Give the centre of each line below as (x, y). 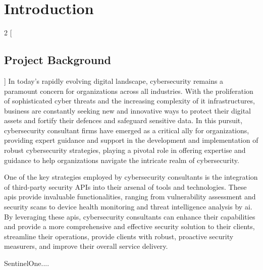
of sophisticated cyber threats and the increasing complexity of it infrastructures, (129, 101)
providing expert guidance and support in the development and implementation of (131, 140)
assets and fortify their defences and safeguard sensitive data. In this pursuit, (123, 120)
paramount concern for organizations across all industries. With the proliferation (129, 91)
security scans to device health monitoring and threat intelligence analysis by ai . (128, 207)
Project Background (58, 60)
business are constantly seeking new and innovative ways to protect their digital (128, 110)
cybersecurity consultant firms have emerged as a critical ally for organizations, (127, 130)
